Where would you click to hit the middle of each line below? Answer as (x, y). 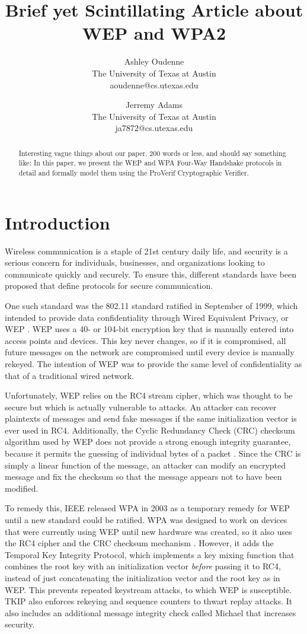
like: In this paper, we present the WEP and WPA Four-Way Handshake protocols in (150, 163)
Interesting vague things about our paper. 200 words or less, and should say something (152, 153)
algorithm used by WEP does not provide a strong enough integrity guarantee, (148, 442)
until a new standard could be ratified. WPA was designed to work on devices (146, 520)
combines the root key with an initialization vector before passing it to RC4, (143, 566)
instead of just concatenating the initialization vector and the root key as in (143, 578)
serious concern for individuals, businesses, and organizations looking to (135, 262)
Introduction (57, 222)
